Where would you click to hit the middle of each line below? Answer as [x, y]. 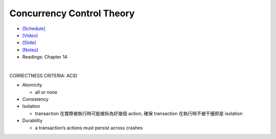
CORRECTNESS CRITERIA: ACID [43, 75]
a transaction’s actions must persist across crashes [89, 128]
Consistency [35, 99]
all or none [46, 92]
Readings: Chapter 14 [45, 57]
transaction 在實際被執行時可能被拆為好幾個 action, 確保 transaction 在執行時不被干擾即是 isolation [139, 113]
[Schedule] [34, 29]
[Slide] [29, 43]
